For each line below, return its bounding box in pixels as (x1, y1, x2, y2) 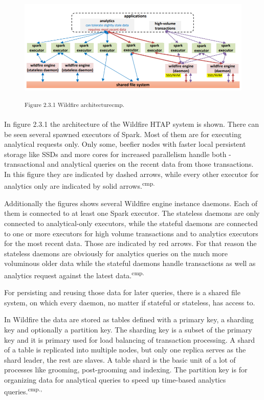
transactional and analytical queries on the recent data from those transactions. (4, 159, 254, 169)
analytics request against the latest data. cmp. (4, 268, 144, 280)
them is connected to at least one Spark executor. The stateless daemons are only (4, 208, 260, 218)
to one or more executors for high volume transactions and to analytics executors (4, 228, 258, 238)
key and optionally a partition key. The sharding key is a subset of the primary (4, 324, 252, 335)
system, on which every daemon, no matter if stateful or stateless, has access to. (4, 297, 255, 307)
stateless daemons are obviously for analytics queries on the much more (4, 248, 228, 258)
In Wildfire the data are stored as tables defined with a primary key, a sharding (4, 314, 254, 325)
